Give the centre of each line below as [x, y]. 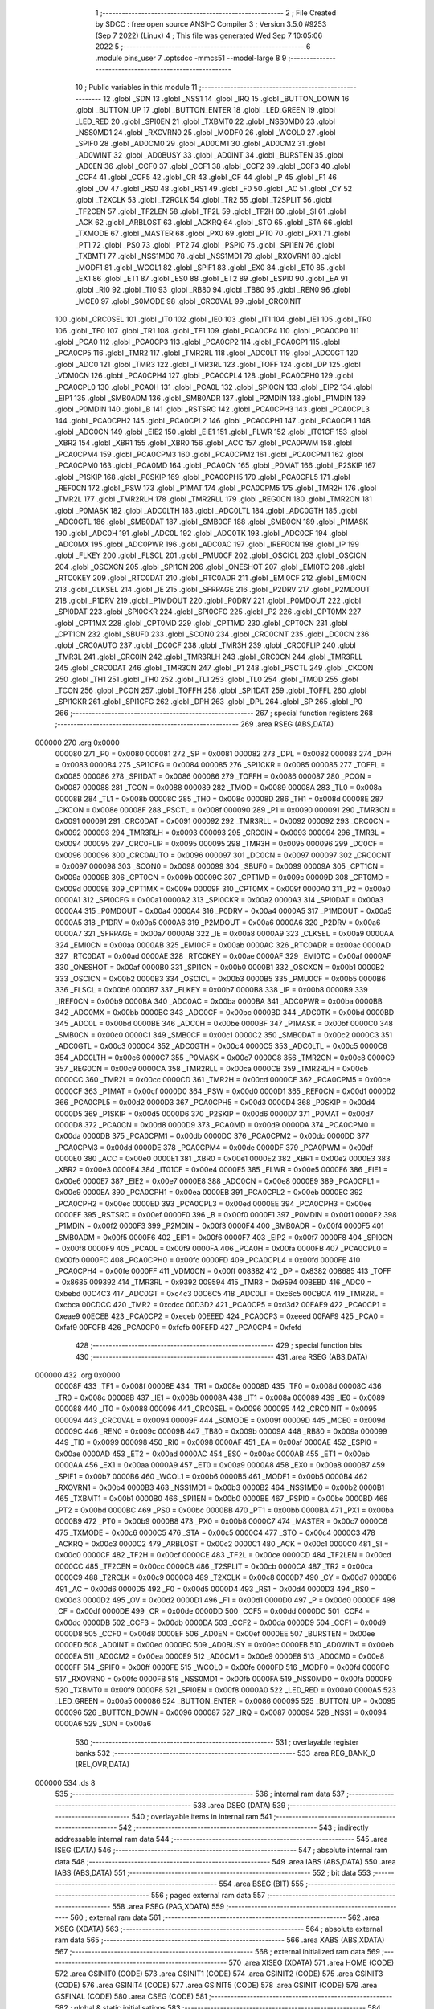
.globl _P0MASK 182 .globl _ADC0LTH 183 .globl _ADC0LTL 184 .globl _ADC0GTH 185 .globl [206, 510]
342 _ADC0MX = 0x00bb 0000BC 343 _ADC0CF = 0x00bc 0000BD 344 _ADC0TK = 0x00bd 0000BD [225, 1012]
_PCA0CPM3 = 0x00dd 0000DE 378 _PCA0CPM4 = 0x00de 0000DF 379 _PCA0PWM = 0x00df [214, 1147]
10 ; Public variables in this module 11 [136, 88]
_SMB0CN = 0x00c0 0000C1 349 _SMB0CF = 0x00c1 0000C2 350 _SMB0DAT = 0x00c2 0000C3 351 [224, 1035]
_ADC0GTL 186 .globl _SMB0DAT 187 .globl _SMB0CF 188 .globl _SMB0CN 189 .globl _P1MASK [212, 522]
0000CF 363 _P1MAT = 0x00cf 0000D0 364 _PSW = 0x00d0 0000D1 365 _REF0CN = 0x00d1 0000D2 [225, 1091]
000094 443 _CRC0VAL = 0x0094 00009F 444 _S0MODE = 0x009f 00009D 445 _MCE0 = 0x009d [220, 1420]
